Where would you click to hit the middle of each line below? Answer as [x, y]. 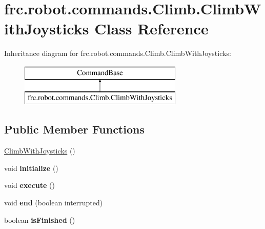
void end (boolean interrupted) [54, 203]
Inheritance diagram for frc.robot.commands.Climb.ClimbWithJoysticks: [118, 53]
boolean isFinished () [40, 220]
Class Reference [151, 28]
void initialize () [31, 168]
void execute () [29, 185]
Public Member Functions [74, 129]
